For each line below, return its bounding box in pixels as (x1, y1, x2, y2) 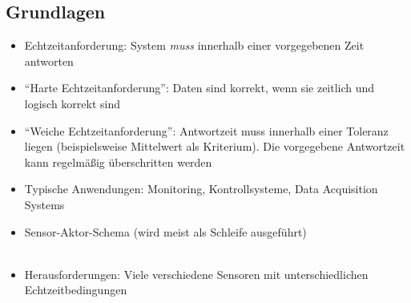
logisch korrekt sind (24, 95, 121, 111)
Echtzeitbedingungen (24, 281, 127, 298)
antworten (24, 52, 74, 69)
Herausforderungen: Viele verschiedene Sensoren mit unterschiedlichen (24, 265, 369, 282)
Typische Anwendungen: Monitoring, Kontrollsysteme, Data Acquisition (24, 180, 378, 197)
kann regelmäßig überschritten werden (24, 153, 212, 170)
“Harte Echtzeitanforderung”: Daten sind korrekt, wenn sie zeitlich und (24, 79, 375, 96)
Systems (24, 196, 65, 212)
